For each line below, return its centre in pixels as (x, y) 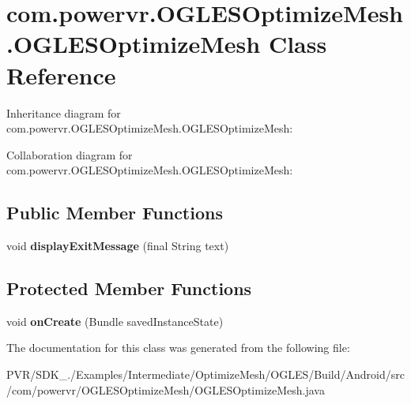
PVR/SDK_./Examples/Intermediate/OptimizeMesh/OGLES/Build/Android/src (205, 374)
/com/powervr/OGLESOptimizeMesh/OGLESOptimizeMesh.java (166, 389)
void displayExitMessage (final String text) (118, 246)
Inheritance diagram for (64, 112)
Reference (61, 75)
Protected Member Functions (129, 288)
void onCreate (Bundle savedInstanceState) (115, 321)
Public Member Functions (115, 213)
